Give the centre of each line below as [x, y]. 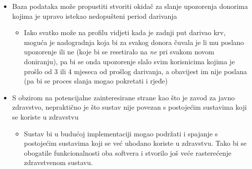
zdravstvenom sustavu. [58, 162]
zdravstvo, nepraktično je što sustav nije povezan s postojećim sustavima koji [129, 107]
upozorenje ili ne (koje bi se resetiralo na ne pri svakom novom [119, 52]
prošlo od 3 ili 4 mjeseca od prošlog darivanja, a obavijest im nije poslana [135, 71]
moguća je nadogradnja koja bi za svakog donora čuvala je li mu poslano [134, 42]
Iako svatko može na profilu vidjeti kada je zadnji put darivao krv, [125, 32]
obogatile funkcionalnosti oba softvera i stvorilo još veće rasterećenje [128, 152]
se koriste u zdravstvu [45, 116]
